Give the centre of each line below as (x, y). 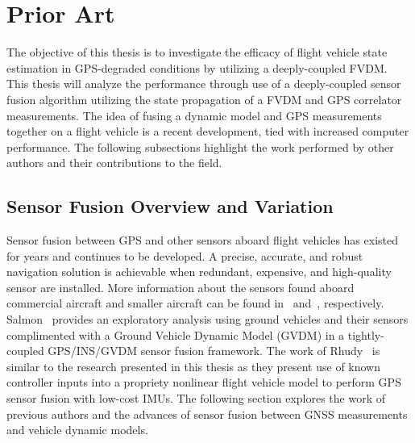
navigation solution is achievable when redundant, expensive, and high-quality (199, 272)
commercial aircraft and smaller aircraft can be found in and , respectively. (195, 303)
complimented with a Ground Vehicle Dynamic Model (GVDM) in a (176, 334)
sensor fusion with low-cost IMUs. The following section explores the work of (196, 398)
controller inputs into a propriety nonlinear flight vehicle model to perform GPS (204, 382)
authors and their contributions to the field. (114, 163)
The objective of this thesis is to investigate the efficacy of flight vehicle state (197, 52)
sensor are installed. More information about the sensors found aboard (181, 287)
